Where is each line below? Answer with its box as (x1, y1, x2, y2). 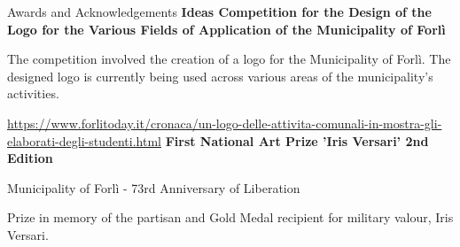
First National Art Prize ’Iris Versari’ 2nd (165, 131, 429, 150)
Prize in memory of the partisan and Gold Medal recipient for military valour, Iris (7, 208, 454, 227)
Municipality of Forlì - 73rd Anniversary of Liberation (7, 178, 300, 197)
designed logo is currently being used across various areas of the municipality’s (7, 66, 433, 85)
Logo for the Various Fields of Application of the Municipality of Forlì (7, 19, 446, 38)
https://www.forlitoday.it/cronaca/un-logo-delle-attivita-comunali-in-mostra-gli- (7, 113, 442, 132)
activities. (7, 84, 59, 103)
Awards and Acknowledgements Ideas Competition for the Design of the (7, 3, 432, 20)
